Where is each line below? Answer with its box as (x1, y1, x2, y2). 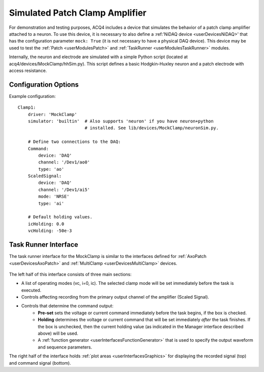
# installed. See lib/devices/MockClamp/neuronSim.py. (85, 125, 219, 131)
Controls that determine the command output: (21, 303, 113, 309)
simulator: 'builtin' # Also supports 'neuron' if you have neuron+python (27, 118, 214, 124)
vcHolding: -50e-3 (27, 228, 72, 233)
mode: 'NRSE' (38, 194, 69, 199)
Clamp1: (18, 105, 36, 110)
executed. (21, 287, 42, 293)
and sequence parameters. (38, 344, 92, 350)
